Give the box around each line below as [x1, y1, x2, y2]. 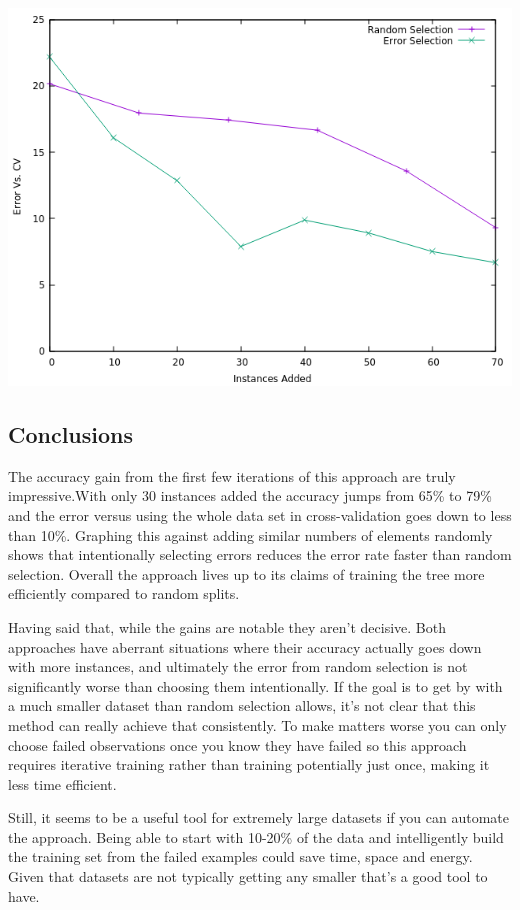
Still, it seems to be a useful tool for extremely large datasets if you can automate [8, 807, 509, 828]
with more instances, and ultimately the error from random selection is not [8, 656, 468, 677]
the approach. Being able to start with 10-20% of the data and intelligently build [8, 826, 504, 847]
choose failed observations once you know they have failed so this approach [8, 734, 467, 755]
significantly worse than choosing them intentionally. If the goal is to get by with [8, 675, 503, 696]
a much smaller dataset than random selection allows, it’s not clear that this [8, 695, 476, 716]
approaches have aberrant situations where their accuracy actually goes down [8, 636, 482, 657]
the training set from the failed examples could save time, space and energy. [8, 846, 473, 867]
